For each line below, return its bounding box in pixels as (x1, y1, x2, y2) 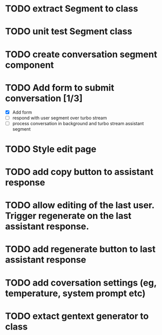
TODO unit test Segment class (5, 26, 133, 37)
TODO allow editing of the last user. (5, 200, 155, 211)
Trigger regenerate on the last (5, 210, 132, 222)
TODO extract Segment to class (5, 3, 139, 14)
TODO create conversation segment (5, 48, 158, 60)
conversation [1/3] (5, 93, 83, 104)
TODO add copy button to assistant (5, 167, 154, 177)
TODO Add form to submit (5, 82, 115, 93)
